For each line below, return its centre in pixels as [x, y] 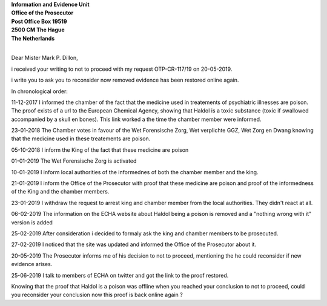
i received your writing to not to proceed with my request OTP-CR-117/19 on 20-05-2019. [122, 69]
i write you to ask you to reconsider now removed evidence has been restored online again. [125, 80]
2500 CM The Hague [38, 30]
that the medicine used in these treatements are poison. [81, 138]
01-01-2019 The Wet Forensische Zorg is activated [74, 161]
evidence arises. [32, 264]
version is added [32, 222]
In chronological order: [39, 91]
